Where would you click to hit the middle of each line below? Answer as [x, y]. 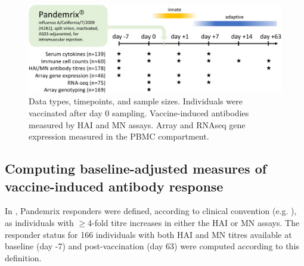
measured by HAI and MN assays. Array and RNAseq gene [137, 124]
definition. [23, 257]
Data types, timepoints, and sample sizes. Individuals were [136, 101]
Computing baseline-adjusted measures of [136, 168]
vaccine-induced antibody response [114, 186]
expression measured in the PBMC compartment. [119, 136]
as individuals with [39, 222]
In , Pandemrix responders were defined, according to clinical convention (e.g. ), [151, 211]
